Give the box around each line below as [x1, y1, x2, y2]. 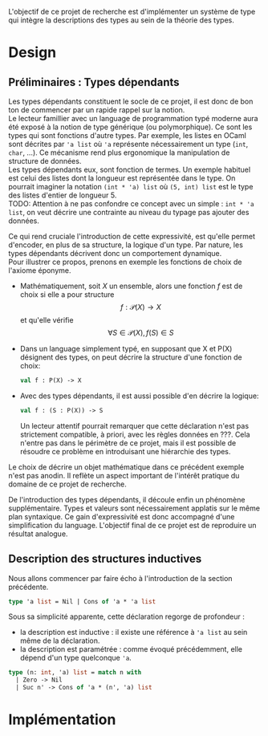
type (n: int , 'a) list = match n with [8, 669, 142, 677]
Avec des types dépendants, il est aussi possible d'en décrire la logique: [19, 391, 259, 401]
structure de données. [8, 157, 82, 165]
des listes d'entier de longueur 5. [8, 190, 117, 200]
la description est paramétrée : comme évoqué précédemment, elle [19, 645, 243, 654]
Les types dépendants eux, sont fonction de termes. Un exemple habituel [8, 165, 251, 174]
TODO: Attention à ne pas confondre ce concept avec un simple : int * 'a [8, 199, 254, 208]
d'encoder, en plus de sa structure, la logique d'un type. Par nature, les [8, 240, 243, 250]
